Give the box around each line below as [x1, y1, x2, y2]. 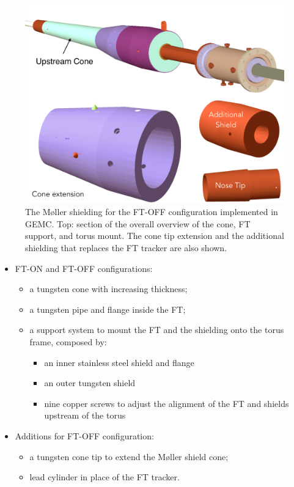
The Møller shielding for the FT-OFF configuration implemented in [25, 205, 278, 218]
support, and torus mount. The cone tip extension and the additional [25, 229, 284, 242]
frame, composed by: [29, 335, 107, 348]
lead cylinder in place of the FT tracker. [29, 471, 180, 483]
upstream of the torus [44, 409, 126, 422]
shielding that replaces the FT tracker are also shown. [25, 241, 227, 254]
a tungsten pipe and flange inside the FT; [29, 302, 186, 315]
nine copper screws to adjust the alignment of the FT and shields [44, 397, 289, 409]
